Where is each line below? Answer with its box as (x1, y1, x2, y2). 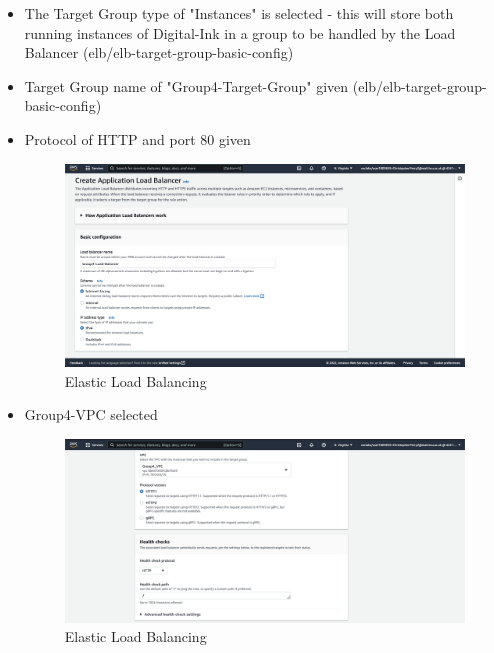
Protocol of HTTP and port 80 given (24, 128, 251, 149)
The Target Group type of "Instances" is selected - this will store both (24, 3, 454, 23)
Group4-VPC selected (24, 404, 158, 425)
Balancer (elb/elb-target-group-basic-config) (24, 42, 294, 63)
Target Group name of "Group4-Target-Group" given (24, 75, 349, 96)
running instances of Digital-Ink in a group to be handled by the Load (24, 22, 456, 43)
